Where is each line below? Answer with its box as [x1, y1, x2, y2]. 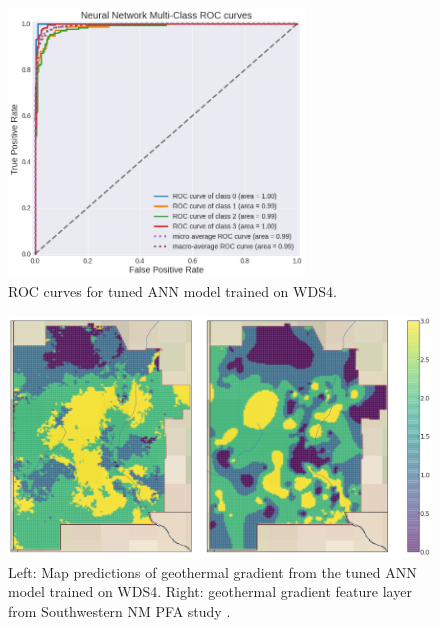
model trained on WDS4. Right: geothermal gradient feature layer [8, 581, 412, 602]
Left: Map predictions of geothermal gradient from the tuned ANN [8, 561, 417, 582]
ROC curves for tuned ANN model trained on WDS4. [8, 281, 337, 302]
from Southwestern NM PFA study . [8, 600, 231, 621]
